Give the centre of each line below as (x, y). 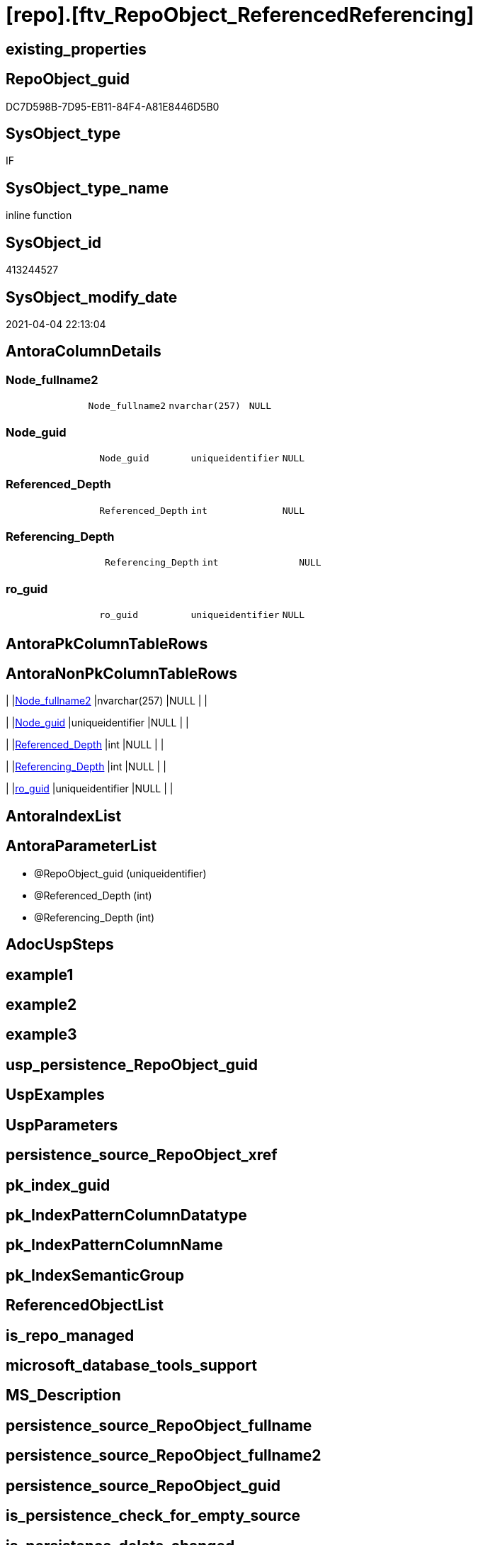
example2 (41, 1004)
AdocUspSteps (60, 945)
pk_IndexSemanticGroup (95, 1275)
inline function (39, 215)
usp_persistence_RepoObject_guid (132, 1064)
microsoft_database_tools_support (131, 1366)
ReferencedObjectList (85, 1305)
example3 (41, 1035)
